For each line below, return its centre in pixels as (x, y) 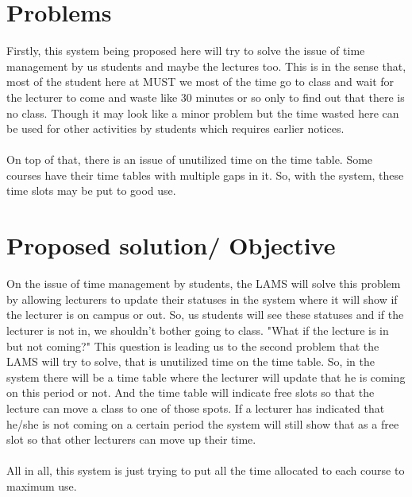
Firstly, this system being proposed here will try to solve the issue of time (186, 50)
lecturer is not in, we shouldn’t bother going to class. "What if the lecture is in (198, 330)
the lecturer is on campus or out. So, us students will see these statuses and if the (205, 315)
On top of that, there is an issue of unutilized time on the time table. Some (190, 159)
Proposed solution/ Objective (171, 245)
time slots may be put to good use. (91, 190)
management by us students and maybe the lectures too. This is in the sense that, (206, 66)
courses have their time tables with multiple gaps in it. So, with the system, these (205, 175)
